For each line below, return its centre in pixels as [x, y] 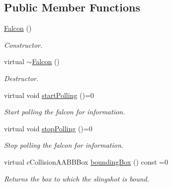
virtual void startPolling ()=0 [49, 95]
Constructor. [23, 45]
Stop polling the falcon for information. [64, 145]
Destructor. [21, 78]
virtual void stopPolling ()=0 [48, 128]
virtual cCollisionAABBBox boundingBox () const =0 [86, 161]
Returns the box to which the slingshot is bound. [77, 178]
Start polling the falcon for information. [65, 112]
